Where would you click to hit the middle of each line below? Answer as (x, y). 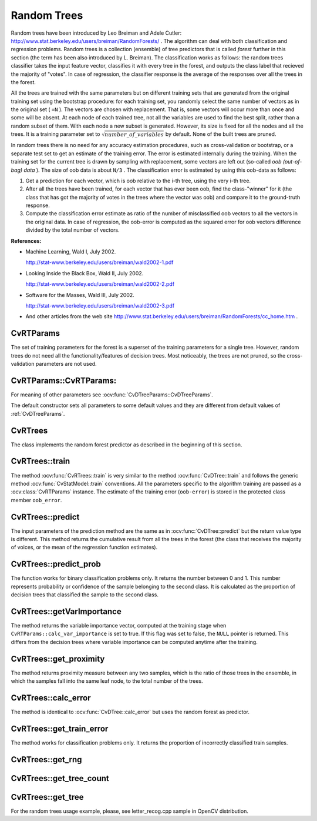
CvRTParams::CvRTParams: (64, 380)
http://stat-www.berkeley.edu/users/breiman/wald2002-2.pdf (100, 284)
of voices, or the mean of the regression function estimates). (84, 548)
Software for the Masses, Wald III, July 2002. (80, 295)
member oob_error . (36, 500)
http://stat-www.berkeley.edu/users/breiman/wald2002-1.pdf (100, 262)
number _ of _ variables (134, 134)
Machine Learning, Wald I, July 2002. (71, 252)
